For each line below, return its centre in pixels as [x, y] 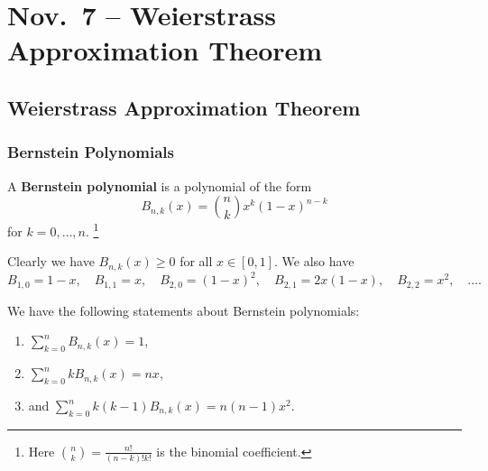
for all [196, 261]
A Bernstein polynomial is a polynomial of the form [160, 185]
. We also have [314, 261]
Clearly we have [51, 261]
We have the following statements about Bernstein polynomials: [184, 310]
